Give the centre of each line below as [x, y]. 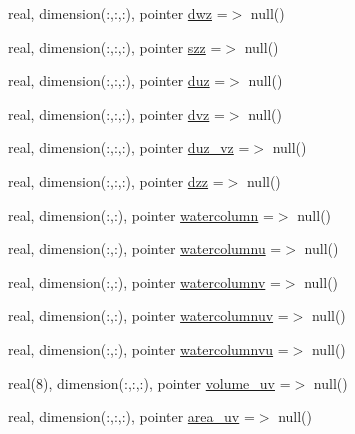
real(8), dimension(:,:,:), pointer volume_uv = [149, 382]
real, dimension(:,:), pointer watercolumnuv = [148, 315]
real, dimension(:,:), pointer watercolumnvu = [148, 348]
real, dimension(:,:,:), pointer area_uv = [131, 416]
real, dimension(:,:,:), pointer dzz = [116, 180]
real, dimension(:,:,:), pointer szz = [115, 46]
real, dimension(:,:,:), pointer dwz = [118, 13]
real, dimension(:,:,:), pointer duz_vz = [129, 147]
